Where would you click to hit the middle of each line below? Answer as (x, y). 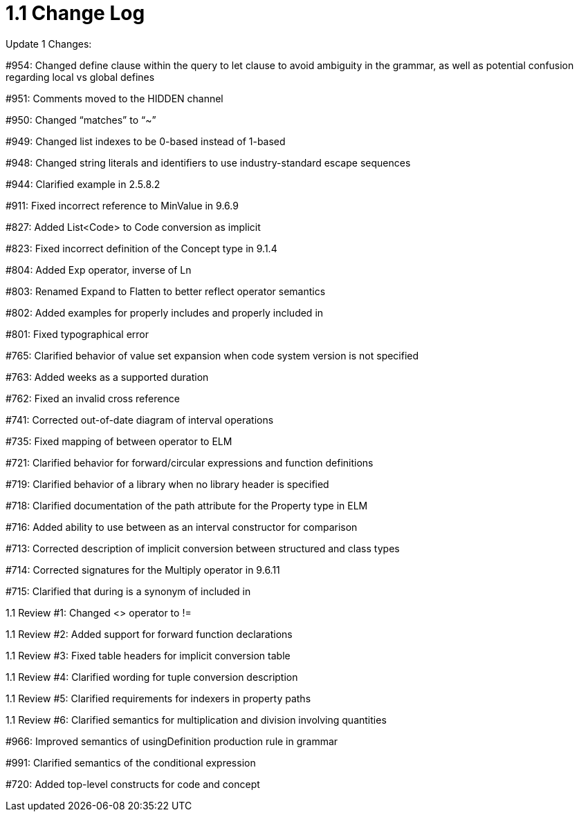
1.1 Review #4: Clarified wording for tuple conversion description (152, 677)
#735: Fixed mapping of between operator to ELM (119, 441)
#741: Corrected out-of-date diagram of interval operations (140, 420)
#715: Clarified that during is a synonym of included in (128, 591)
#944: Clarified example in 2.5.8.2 (83, 184)
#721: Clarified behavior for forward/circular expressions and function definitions (190, 462)
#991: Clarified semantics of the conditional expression (131, 762)
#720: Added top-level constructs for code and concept (133, 784)
